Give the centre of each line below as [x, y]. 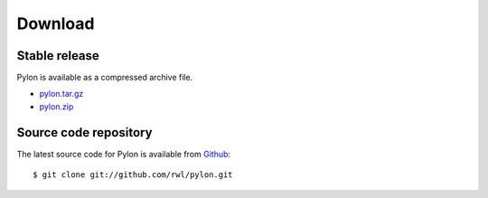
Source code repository [84, 132]
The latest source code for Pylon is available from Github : [123, 154]
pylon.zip [56, 106]
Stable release [58, 56]
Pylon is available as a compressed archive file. [105, 78]
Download [56, 24]
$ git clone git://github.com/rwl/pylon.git [133, 175]
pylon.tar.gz [61, 94]
